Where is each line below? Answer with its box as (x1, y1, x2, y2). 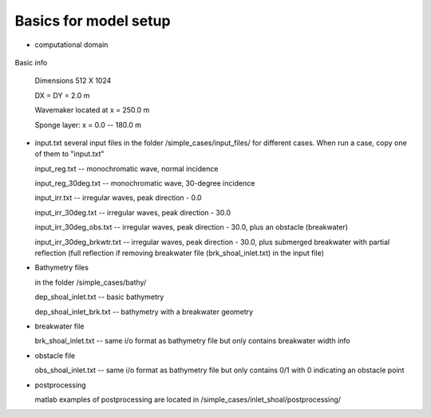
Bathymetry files (34, 263, 89, 273)
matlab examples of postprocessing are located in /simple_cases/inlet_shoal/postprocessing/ (34, 395, 342, 404)
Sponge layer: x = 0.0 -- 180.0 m (34, 120, 142, 129)
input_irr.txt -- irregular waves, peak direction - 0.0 (34, 193, 203, 203)
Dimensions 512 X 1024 (34, 76, 112, 85)
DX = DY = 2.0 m (34, 90, 90, 100)
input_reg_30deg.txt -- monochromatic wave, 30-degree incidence (34, 179, 255, 188)
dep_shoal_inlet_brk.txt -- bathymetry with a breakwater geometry (34, 307, 254, 317)
